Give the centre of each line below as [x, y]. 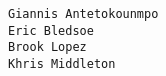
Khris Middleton [62, 63]
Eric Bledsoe [51, 30]
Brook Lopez [47, 47]
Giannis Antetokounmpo [83, 14]
